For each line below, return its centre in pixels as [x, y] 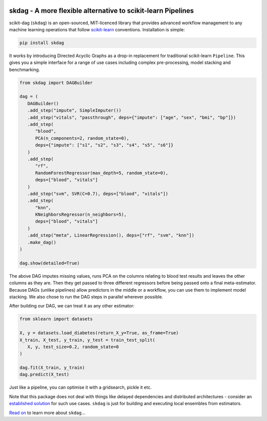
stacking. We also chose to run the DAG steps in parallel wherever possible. [86, 297]
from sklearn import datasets [56, 319]
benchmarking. [24, 69]
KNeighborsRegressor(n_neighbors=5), [81, 215]
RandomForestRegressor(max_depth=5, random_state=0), [102, 173]
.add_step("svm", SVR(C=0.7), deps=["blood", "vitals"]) [98, 194]
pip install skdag [42, 43]
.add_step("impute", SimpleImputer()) [74, 111]
